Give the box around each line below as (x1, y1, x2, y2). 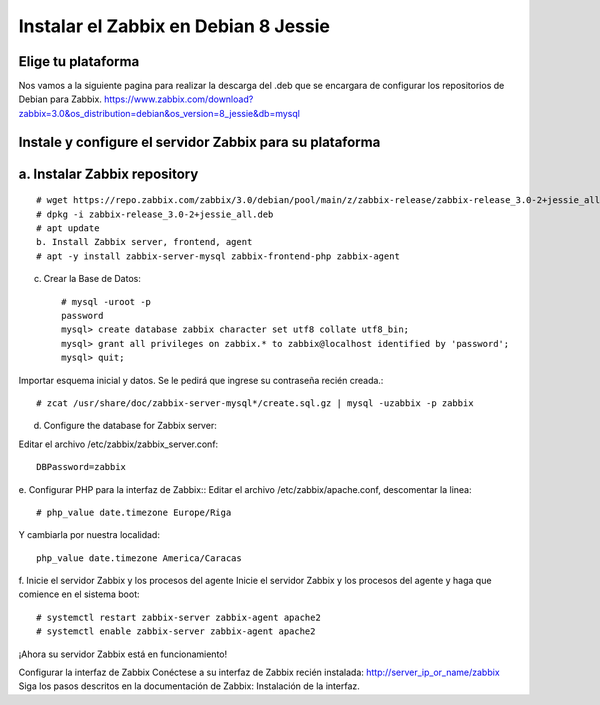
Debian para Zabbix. (18, 93, 102, 105)
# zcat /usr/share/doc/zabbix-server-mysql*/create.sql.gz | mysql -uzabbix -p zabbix (36, 397, 474, 409)
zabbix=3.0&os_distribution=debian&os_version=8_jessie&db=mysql (18, 107, 300, 119)
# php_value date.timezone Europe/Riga (36, 506, 232, 518)
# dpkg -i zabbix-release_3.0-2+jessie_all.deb (36, 208, 274, 220)
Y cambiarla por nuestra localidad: (18, 529, 160, 541)
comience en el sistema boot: (18, 588, 140, 600)
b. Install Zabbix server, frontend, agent (36, 236, 253, 248)
